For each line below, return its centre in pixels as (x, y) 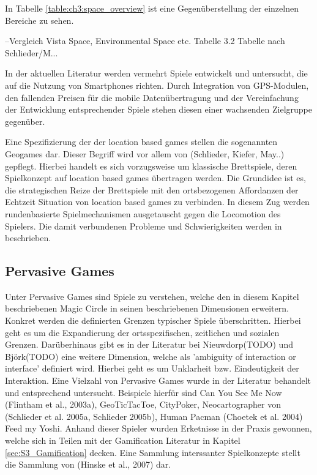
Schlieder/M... (32, 52)
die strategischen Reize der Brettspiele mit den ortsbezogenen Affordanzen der (152, 189)
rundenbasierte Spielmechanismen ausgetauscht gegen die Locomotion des (143, 213)
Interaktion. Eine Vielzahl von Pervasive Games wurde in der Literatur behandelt (158, 380)
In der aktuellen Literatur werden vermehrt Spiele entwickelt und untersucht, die (156, 73)
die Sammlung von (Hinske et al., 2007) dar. (88, 464)
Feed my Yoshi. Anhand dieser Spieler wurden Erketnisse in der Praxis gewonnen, (158, 428)
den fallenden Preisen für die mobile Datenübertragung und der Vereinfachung (152, 97)
